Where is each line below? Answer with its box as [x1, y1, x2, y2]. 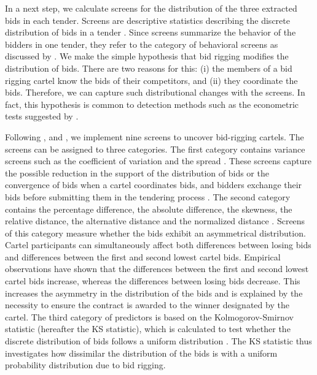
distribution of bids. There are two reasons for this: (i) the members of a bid [5, 61, 292, 74]
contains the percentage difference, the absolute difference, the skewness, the [5, 202, 292, 215]
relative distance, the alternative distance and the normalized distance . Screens [5, 214, 305, 227]
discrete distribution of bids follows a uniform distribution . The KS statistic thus [5, 335, 312, 347]
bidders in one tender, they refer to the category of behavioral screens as [5, 37, 278, 50]
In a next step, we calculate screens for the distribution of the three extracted [5, 2, 297, 14]
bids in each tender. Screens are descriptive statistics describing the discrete [5, 13, 290, 26]
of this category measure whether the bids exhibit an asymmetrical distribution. [5, 226, 306, 239]
